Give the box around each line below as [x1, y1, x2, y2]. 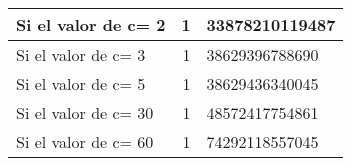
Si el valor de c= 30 [16, 101, 154, 124]
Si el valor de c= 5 [16, 72, 146, 95]
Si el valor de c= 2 [16, 13, 166, 36]
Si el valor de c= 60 [16, 130, 154, 153]
